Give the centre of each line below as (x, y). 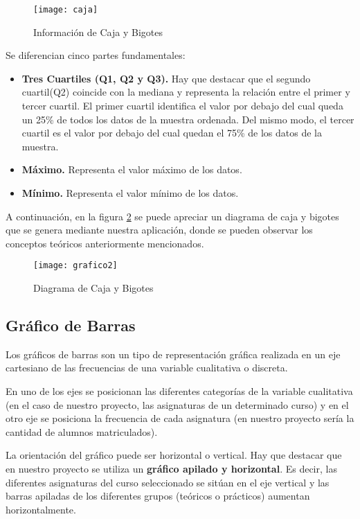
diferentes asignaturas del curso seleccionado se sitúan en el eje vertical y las (168, 482)
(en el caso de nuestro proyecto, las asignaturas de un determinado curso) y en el (177, 404)
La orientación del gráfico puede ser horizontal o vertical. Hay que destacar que (174, 455)
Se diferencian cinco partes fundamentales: (96, 55)
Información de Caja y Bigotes (98, 32)
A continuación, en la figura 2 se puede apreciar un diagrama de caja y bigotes (172, 216)
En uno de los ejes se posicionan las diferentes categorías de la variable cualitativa (179, 391)
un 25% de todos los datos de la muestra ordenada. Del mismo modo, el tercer (188, 119)
